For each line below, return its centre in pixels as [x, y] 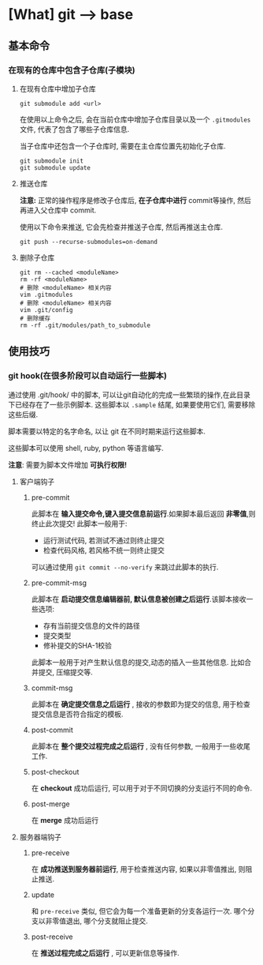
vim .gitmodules [46, 295]
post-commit [52, 730]
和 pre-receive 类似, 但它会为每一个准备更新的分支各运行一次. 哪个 [139, 911]
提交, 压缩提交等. [65, 672]
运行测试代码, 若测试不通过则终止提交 [104, 540]
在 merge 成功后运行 [65, 820]
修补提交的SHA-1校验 [78, 645]
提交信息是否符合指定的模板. [77, 714]
